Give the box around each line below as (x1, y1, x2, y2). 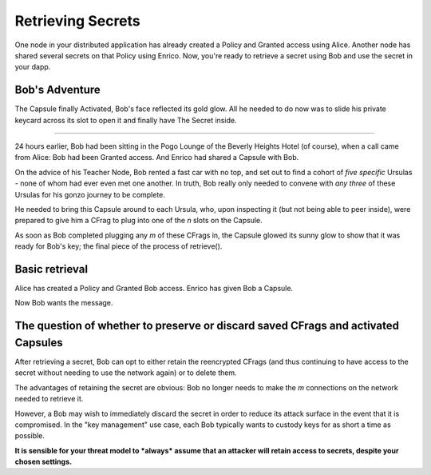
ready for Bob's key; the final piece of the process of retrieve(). (14, 241, 223, 251)
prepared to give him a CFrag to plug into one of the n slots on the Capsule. (14, 216, 263, 226)
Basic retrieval (14, 262, 88, 276)
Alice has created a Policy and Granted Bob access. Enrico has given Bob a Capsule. (14, 284, 294, 293)
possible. (14, 431, 45, 441)
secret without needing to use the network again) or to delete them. (14, 368, 237, 377)
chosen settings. (14, 457, 72, 467)
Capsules (14, 336, 63, 349)
